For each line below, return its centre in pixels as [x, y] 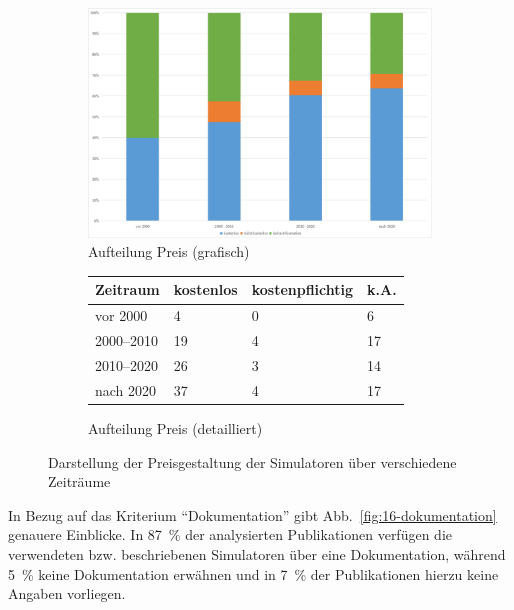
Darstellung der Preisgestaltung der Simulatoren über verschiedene [252, 461]
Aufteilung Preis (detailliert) [175, 427]
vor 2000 [121, 315]
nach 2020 [126, 389]
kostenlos [205, 289]
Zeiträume [79, 481]
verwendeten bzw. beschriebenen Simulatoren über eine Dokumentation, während [257, 553]
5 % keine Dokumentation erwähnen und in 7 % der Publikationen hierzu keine [253, 573]
